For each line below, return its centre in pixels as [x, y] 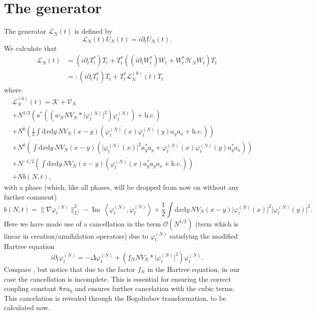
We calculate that [31, 48]
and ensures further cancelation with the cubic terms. [155, 288]
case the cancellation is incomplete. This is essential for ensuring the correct [117, 279]
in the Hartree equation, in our [193, 269]
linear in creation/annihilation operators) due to [76, 235]
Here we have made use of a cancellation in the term [83, 223]
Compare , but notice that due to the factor [70, 269]
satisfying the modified [204, 235]
